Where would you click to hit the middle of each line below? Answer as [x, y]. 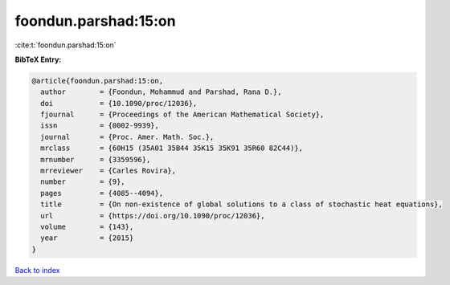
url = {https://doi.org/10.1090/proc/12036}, [153, 216]
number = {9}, [83, 182]
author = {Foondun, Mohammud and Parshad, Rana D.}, [161, 92]
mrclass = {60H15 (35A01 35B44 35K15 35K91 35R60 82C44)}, [172, 148]
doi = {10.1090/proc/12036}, [119, 103]
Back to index [37, 270]
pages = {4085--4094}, [102, 193]
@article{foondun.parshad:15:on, [98, 81]
